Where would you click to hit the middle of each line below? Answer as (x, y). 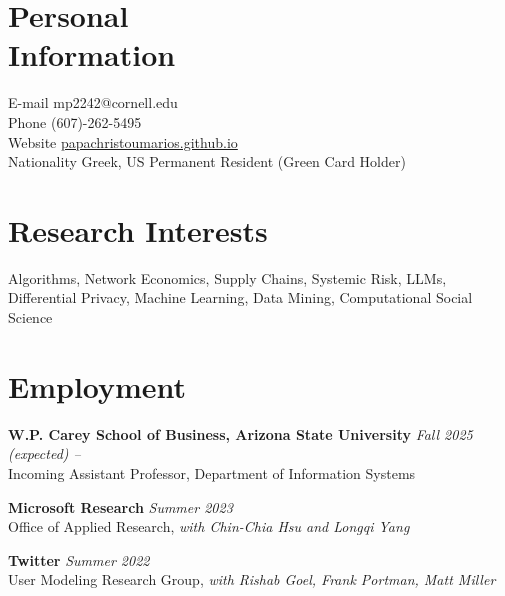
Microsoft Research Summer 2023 (120, 506)
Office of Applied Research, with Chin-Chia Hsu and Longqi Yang (209, 526)
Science (30, 317)
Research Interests (138, 229)
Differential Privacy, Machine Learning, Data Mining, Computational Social (240, 297)
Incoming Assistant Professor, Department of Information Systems (212, 472)
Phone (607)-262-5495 (75, 121)
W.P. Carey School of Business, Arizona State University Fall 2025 (240, 433)
